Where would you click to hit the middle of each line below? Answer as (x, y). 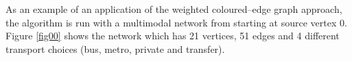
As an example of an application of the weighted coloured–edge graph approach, (174, 9)
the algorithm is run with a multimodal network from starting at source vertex (171, 22)
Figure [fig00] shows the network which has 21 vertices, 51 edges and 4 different (173, 36)
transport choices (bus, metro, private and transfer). (115, 48)
